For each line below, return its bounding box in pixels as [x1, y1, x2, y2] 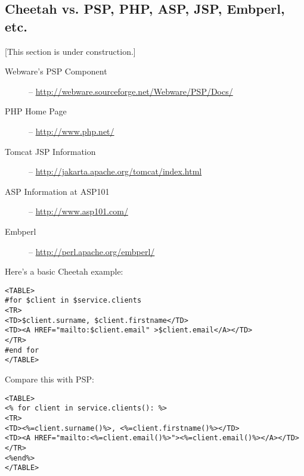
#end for [5, 346, 39, 354]
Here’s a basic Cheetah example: [5, 265, 123, 278]
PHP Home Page [5, 105, 67, 117]
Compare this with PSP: [5, 372, 94, 385]
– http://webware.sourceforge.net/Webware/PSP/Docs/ [29, 85, 233, 97]
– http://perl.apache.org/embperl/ [29, 245, 155, 257]
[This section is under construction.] [5, 45, 136, 57]
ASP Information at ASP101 [5, 185, 110, 197]
